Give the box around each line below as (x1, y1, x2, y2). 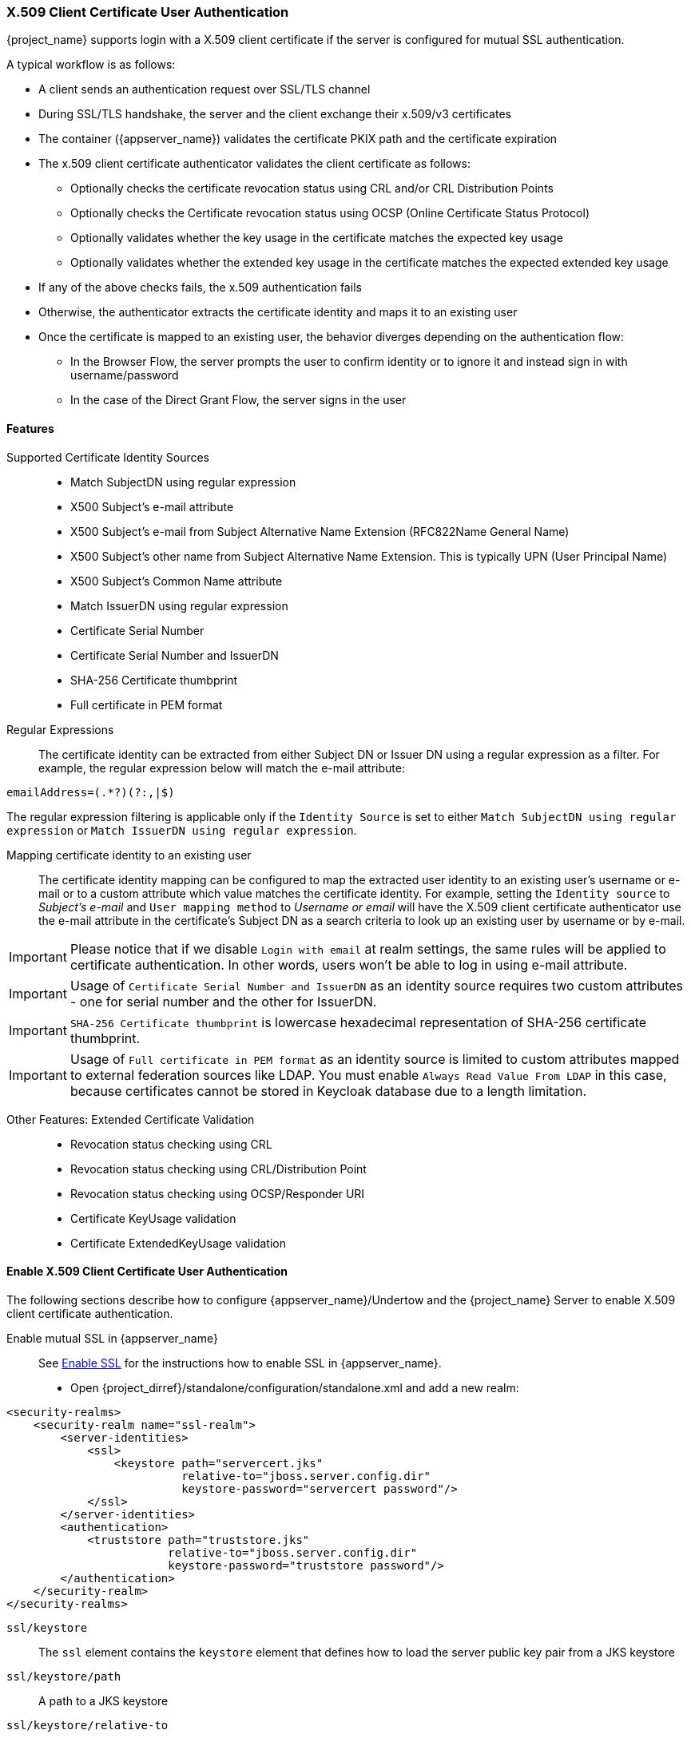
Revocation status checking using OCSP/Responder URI (70, 1186, 365, 1200)
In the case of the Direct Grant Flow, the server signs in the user (70, 393, 407, 407)
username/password (70, 368, 179, 383)
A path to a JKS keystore (38, 1693, 169, 1708)
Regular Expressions (6, 722, 114, 736)
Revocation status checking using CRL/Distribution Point (70, 1161, 367, 1176)
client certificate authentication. (6, 1306, 173, 1320)
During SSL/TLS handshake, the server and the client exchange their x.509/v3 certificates (38, 107, 511, 121)
